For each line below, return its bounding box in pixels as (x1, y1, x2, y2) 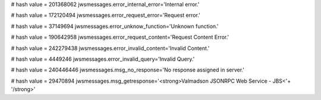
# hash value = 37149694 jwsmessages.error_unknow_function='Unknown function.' (11, 23, 219, 30)
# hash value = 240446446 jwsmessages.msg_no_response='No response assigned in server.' (11, 66, 245, 74)
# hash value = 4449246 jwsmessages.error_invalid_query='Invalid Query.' (11, 55, 195, 62)
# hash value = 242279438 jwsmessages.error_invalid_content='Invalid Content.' (11, 45, 210, 52)
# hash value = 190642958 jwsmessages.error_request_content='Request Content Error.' (11, 33, 229, 41)
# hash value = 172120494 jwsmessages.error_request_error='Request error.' (11, 12, 200, 19)
